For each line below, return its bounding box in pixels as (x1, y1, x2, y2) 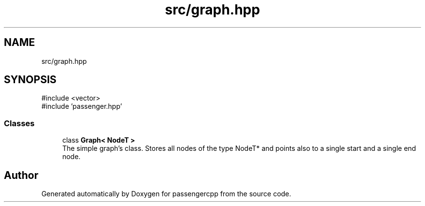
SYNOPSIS (4, 74, 57, 86)
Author (4, 169, 38, 181)
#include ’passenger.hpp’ (41, 102, 122, 111)
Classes (4, 118, 35, 128)
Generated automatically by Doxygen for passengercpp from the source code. (41, 190, 292, 198)
